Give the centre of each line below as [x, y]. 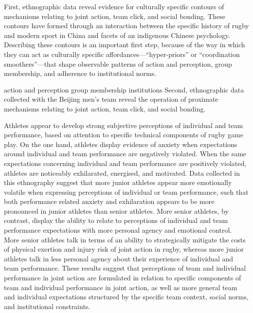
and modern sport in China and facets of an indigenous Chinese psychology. [117, 35]
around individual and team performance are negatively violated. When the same [125, 154]
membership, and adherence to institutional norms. [80, 73]
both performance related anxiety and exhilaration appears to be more [109, 201]
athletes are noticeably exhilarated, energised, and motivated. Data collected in [122, 173]
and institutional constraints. [47, 306]
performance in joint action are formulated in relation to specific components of [123, 278]
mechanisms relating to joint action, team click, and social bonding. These [115, 16]
